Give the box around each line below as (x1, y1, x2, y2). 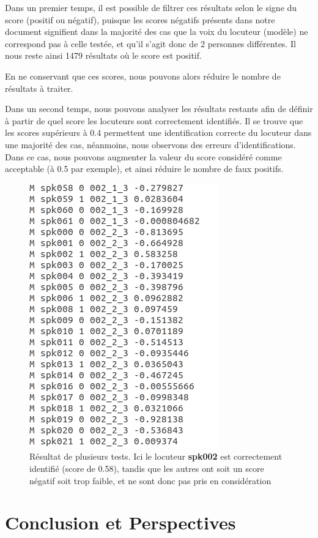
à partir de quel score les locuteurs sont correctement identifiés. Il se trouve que (5, 114, 303, 127)
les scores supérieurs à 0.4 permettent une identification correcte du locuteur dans (5, 126, 312, 139)
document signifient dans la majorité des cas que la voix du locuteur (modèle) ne (5, 25, 308, 38)
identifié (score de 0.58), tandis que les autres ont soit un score (29, 461, 264, 474)
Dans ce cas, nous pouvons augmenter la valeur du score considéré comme (5, 150, 282, 163)
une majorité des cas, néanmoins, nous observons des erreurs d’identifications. (5, 138, 296, 151)
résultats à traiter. (5, 81, 73, 94)
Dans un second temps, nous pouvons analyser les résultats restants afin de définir (5, 102, 313, 115)
